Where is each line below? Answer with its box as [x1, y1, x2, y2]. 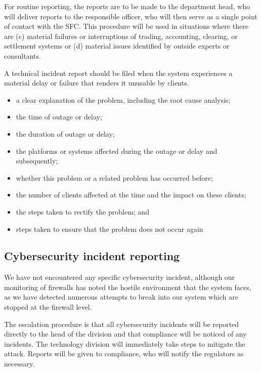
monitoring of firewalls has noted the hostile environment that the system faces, [4, 281, 251, 292]
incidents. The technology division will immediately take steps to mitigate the [4, 338, 245, 349]
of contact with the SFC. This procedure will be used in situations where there [4, 21, 248, 31]
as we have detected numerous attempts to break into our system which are [4, 292, 238, 302]
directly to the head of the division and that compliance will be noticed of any [4, 328, 247, 339]
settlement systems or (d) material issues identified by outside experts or [4, 40, 230, 51]
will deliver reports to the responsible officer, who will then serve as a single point [4, 11, 257, 21]
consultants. [4, 50, 41, 61]
